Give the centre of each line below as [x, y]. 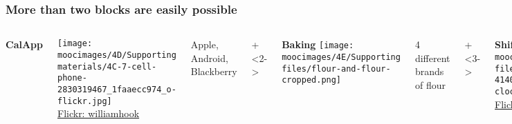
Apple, [204, 44]
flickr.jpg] [84, 101]
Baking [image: [318, 44]
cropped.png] [312, 80]
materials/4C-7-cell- [107, 66]
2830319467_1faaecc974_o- [117, 89]
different [432, 58]
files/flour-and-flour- [336, 69]
